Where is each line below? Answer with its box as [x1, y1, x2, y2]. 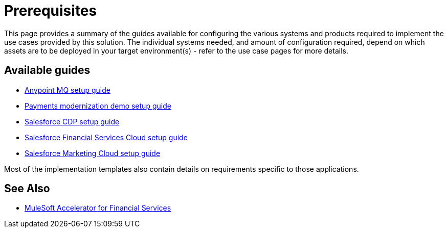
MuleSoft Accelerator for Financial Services [25, 203, 171, 213]
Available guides [4, 64, 91, 77]
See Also [4, 182, 50, 195]
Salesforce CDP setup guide [25, 117, 120, 126]
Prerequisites [4, 2, 97, 19]
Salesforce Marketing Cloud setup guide [25, 148, 161, 158]
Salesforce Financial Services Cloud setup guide [25, 133, 188, 142]
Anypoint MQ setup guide [25, 85, 110, 94]
